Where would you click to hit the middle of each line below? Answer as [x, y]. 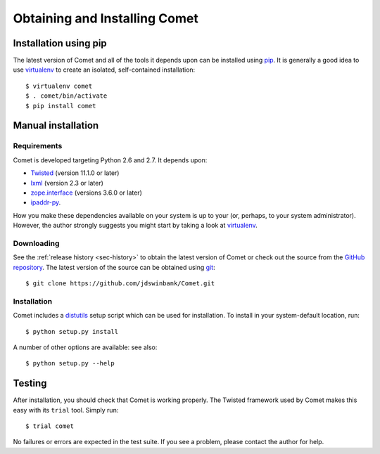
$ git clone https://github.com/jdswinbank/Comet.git [120, 284]
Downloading [36, 243]
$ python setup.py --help [70, 363]
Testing [30, 383]
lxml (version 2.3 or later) [67, 183]
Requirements [38, 146]
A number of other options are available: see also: [85, 347]
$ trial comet [50, 426]
